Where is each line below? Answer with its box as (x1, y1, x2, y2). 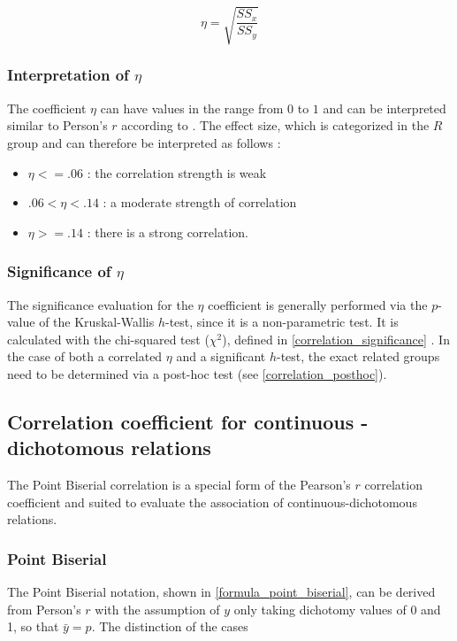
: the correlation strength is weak (87, 163, 267, 181)
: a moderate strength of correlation (103, 193, 297, 212)
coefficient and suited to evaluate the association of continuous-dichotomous (7, 492, 417, 511)
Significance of (7, 260, 111, 282)
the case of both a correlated (7, 347, 163, 366)
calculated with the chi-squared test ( (7, 329, 209, 348)
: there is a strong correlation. (87, 222, 248, 241)
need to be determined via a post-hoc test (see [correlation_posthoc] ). (7, 364, 387, 382)
